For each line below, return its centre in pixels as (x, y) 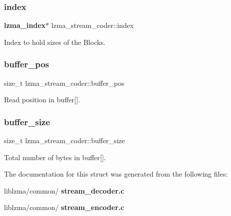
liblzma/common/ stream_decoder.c (64, 190)
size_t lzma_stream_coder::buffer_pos (64, 83)
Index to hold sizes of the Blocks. (55, 42)
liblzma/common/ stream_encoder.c (64, 207)
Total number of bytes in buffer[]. (55, 157)
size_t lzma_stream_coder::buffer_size (65, 140)
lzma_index (25, 25)
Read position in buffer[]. (42, 100)
